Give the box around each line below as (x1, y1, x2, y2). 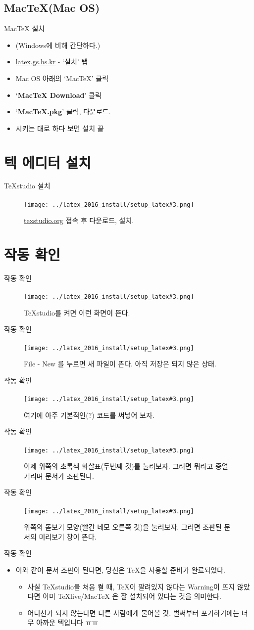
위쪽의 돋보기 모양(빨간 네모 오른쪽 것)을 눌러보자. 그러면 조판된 (24, 522, 222, 532)
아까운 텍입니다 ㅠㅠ (36, 617, 99, 628)
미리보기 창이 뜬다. (39, 531, 97, 541)
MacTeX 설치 (4, 23, 45, 34)
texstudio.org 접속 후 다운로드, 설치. (24, 215, 134, 225)
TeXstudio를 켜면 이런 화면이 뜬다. (24, 307, 130, 317)
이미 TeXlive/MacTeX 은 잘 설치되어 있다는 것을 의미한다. (43, 591, 221, 601)
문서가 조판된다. (45, 470, 95, 481)
